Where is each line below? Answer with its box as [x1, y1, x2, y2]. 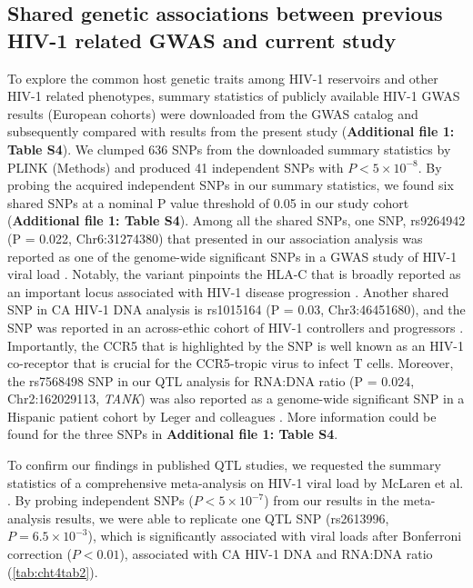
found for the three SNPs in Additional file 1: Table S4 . [7, 424, 338, 443]
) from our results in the [264, 491, 399, 510]
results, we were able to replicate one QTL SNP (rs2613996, [55, 508, 389, 527]
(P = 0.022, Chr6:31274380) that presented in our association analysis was [7, 228, 423, 247]
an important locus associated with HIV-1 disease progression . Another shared [7, 282, 449, 301]
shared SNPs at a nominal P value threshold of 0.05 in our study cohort [7, 193, 409, 212]
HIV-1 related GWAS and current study [7, 25, 397, 54]
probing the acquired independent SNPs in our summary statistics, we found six [7, 175, 454, 194]
